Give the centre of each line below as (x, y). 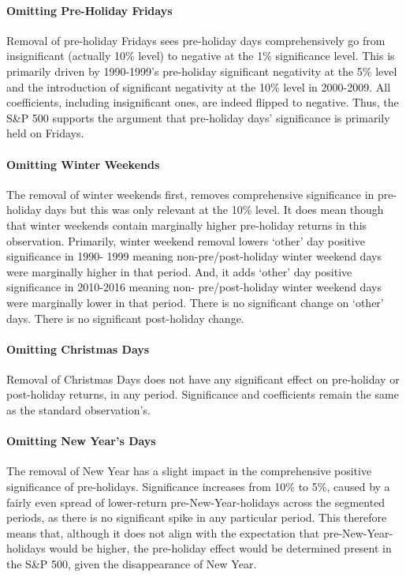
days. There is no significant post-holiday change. (125, 318)
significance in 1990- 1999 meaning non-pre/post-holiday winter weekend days (194, 256)
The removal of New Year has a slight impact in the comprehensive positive (189, 471)
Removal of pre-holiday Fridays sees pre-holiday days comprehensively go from (196, 40)
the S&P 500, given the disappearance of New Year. (132, 564)
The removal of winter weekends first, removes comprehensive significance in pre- (202, 194)
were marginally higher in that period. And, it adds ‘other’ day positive (179, 271)
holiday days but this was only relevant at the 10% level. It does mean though (195, 210)
